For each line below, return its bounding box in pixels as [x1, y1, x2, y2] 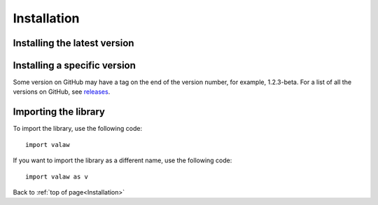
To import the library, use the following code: [13, 125, 143, 133]
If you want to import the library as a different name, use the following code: [13, 156, 232, 164]
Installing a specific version [13, 59, 136, 71]
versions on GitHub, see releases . [13, 87, 111, 96]
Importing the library [13, 106, 105, 118]
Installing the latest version [13, 37, 134, 49]
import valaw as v [25, 172, 89, 181]
